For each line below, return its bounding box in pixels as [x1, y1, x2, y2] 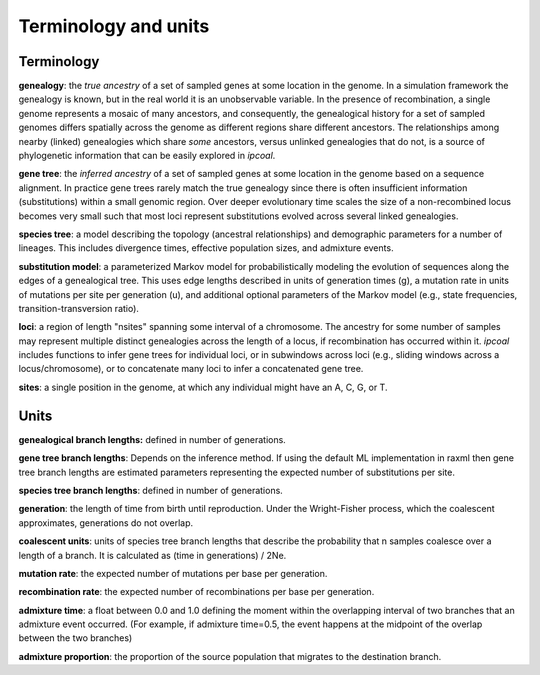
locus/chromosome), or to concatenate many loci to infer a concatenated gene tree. [18, 363, 364, 375]
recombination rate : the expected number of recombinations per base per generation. [18, 586, 375, 598]
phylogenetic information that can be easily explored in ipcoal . [18, 150, 276, 162]
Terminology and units [18, 15, 210, 37]
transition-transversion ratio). [18, 302, 140, 314]
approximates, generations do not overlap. [18, 516, 194, 529]
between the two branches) [18, 632, 133, 644]
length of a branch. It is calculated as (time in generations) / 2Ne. [18, 549, 287, 561]
